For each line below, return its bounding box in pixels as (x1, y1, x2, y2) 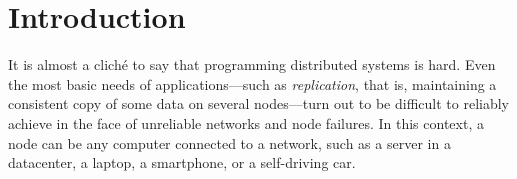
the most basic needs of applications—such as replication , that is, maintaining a (8, 73, 497, 94)
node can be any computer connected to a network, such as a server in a (8, 132, 451, 153)
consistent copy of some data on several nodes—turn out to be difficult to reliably (8, 93, 509, 114)
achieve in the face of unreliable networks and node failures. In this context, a (8, 112, 484, 133)
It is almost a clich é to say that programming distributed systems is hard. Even (8, 54, 496, 75)
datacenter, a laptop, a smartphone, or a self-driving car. (8, 152, 356, 173)
